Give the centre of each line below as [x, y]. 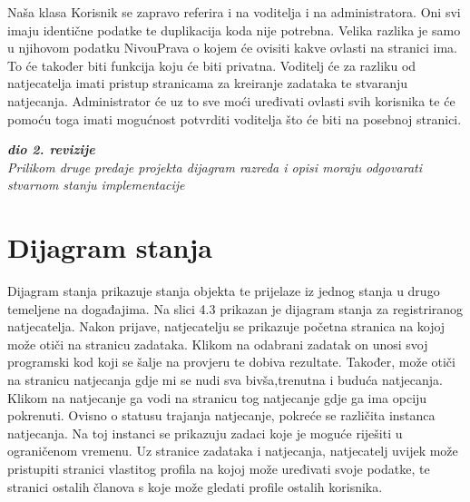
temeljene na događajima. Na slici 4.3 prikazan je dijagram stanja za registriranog [235, 308]
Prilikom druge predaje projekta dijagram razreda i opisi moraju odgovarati [215, 167]
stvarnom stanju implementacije [96, 185]
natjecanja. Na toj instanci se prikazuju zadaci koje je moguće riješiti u [205, 433]
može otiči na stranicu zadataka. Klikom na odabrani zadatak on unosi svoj [218, 344]
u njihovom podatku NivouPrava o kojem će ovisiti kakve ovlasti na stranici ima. [232, 48]
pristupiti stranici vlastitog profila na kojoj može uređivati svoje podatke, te [219, 468]
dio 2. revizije [51, 149]
